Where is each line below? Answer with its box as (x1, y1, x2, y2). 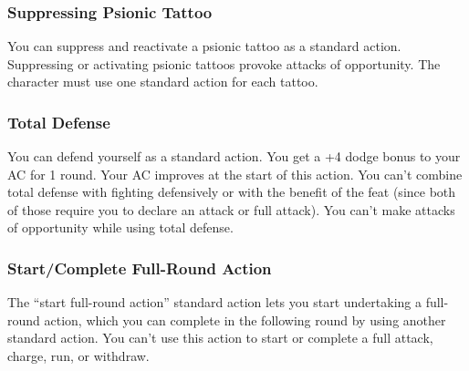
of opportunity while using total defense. (7, 218, 234, 237)
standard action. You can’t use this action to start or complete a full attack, (7, 328, 433, 347)
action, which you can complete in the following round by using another (44, 310, 446, 329)
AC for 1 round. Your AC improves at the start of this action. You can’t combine (7, 164, 463, 183)
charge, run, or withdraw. (7, 345, 150, 365)
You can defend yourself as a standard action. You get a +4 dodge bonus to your (7, 147, 461, 165)
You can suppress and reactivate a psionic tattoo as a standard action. (7, 36, 401, 55)
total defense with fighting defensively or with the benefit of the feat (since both (7, 182, 456, 201)
